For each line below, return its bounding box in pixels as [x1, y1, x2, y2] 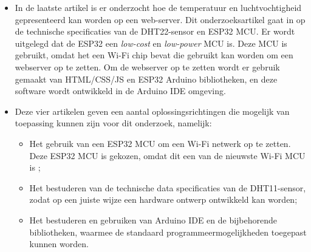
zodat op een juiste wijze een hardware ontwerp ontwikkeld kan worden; [29, 193, 298, 206]
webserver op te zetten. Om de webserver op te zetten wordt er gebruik [15, 60, 280, 73]
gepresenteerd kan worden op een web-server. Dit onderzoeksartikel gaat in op [15, 13, 306, 26]
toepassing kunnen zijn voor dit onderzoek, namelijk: [15, 117, 212, 129]
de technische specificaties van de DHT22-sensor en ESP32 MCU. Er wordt [15, 25, 295, 38]
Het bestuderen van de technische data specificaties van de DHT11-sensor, [29, 181, 306, 194]
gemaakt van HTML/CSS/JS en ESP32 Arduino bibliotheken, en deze [15, 72, 278, 85]
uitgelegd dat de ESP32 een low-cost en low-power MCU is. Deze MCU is [15, 36, 287, 49]
